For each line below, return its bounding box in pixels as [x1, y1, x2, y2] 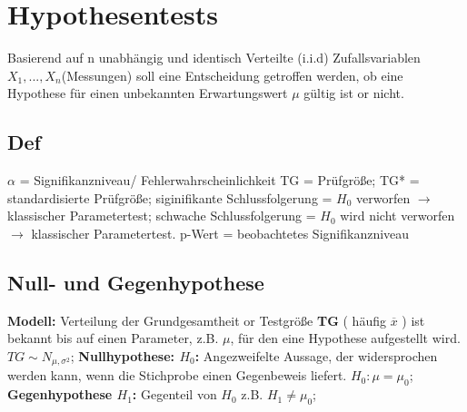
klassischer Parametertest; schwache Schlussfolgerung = [7, 206, 316, 225]
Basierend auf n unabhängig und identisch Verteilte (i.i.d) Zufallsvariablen [7, 48, 421, 67]
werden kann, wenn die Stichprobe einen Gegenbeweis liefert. [7, 366, 347, 385]
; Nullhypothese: [70, 346, 175, 365]
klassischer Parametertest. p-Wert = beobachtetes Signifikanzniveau [31, 223, 410, 242]
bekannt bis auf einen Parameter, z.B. [7, 329, 219, 348]
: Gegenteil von [132, 385, 217, 404]
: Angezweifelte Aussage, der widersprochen [194, 346, 438, 365]
